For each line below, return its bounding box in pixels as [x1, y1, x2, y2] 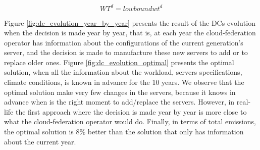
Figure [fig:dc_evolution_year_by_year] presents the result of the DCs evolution [4, 17, 255, 28]
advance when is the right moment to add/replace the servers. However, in [4, 96, 235, 107]
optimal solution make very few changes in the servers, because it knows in [4, 86, 236, 97]
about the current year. [4, 136, 76, 146]
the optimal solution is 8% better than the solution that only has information [4, 126, 244, 137]
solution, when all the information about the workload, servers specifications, [4, 67, 242, 77]
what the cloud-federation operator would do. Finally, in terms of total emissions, [4, 116, 256, 127]
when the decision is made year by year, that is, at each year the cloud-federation [4, 27, 256, 38]
